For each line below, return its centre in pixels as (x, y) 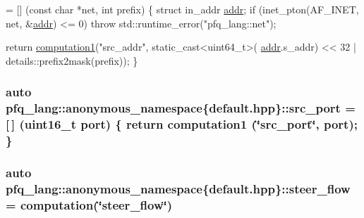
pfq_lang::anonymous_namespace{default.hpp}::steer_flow (178, 188)
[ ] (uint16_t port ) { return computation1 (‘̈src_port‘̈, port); (182, 124)
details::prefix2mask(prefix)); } (72, 60)
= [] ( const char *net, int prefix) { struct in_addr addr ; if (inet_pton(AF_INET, (182, 9)
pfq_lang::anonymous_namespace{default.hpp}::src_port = (181, 108)
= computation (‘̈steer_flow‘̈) (89, 204)
